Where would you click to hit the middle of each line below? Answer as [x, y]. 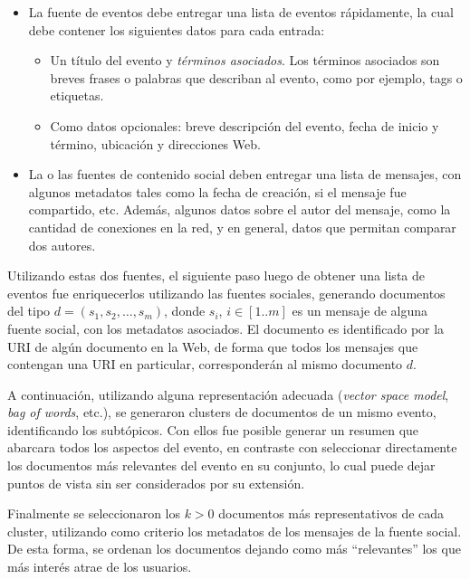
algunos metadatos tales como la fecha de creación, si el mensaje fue [217, 191]
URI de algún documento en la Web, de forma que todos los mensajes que [213, 346]
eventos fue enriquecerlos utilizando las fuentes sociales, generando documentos [226, 293]
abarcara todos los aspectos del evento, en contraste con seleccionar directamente [232, 447]
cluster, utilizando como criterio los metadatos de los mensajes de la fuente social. [235, 531]
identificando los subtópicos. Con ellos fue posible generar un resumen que [213, 429]
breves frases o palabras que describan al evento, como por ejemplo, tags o [256, 77]
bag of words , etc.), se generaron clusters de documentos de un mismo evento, [222, 412]
